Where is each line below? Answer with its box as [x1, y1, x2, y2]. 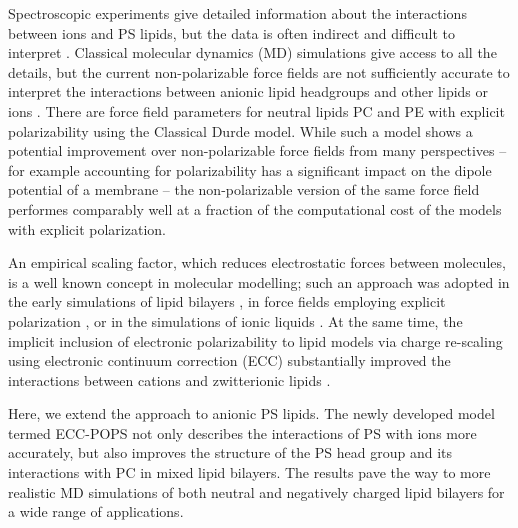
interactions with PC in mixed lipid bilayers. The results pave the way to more [8, 462, 491, 483]
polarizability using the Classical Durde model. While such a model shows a [8, 120, 473, 141]
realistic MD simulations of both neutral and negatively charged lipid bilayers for [8, 481, 505, 502]
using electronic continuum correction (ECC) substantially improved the [8, 350, 451, 371]
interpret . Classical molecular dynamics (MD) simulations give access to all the [8, 42, 497, 63]
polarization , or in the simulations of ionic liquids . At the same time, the [8, 310, 463, 331]
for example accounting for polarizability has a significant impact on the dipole [8, 159, 492, 180]
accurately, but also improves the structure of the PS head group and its [8, 442, 453, 463]
